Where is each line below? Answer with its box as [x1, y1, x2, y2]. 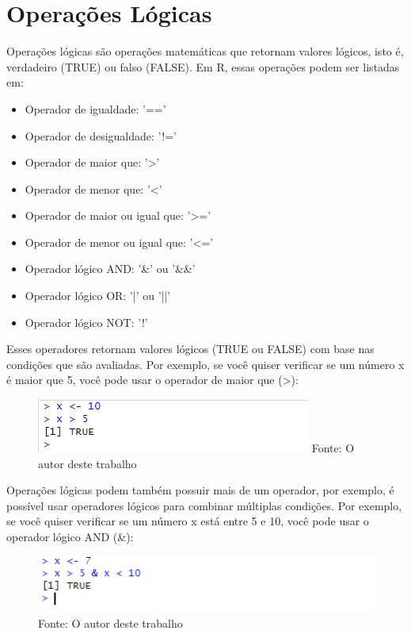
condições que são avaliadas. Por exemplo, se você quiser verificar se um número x [6, 355, 405, 372]
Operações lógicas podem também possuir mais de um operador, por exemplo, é [6, 482, 394, 498]
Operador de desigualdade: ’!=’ [25, 127, 177, 144]
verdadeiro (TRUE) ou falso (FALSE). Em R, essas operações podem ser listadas [6, 58, 400, 75]
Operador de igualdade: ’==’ [25, 100, 166, 117]
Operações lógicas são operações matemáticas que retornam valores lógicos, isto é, [6, 43, 404, 60]
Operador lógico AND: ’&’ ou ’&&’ [25, 260, 196, 277]
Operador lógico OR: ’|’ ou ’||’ [25, 287, 171, 304]
